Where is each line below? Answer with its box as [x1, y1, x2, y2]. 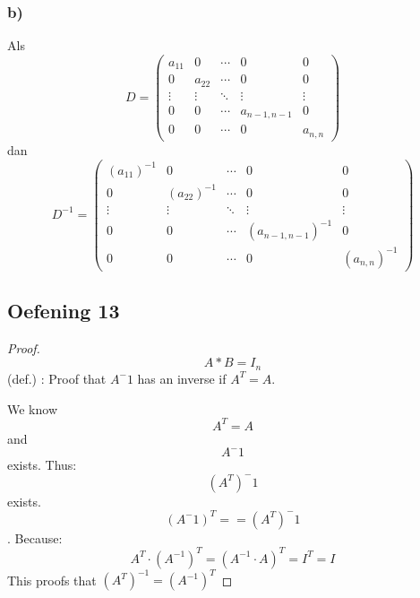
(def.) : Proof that [7, 368, 107, 387]
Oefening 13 [7, 297, 120, 325]
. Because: [7, 528, 63, 547]
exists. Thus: [7, 455, 77, 474]
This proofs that [7, 570, 97, 589]
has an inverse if [137, 368, 227, 387]
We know [7, 399, 57, 418]
